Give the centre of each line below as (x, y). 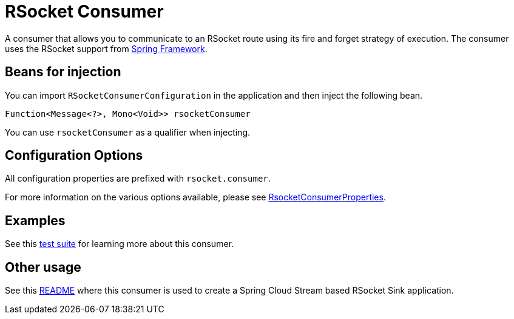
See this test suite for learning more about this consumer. (120, 244)
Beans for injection (63, 72)
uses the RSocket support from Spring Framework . (106, 48)
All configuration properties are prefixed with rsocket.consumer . (138, 179)
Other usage (43, 267)
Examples (35, 220)
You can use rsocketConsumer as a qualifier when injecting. (127, 132)
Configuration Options (74, 156)
